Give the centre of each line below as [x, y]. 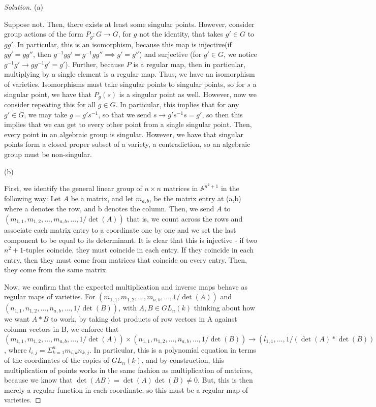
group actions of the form [44, 34]
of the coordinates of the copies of [57, 360]
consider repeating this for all [50, 104]
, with [128, 308]
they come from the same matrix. [56, 270]
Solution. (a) [24, 7]
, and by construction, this [183, 360]
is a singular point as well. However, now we [188, 94]
